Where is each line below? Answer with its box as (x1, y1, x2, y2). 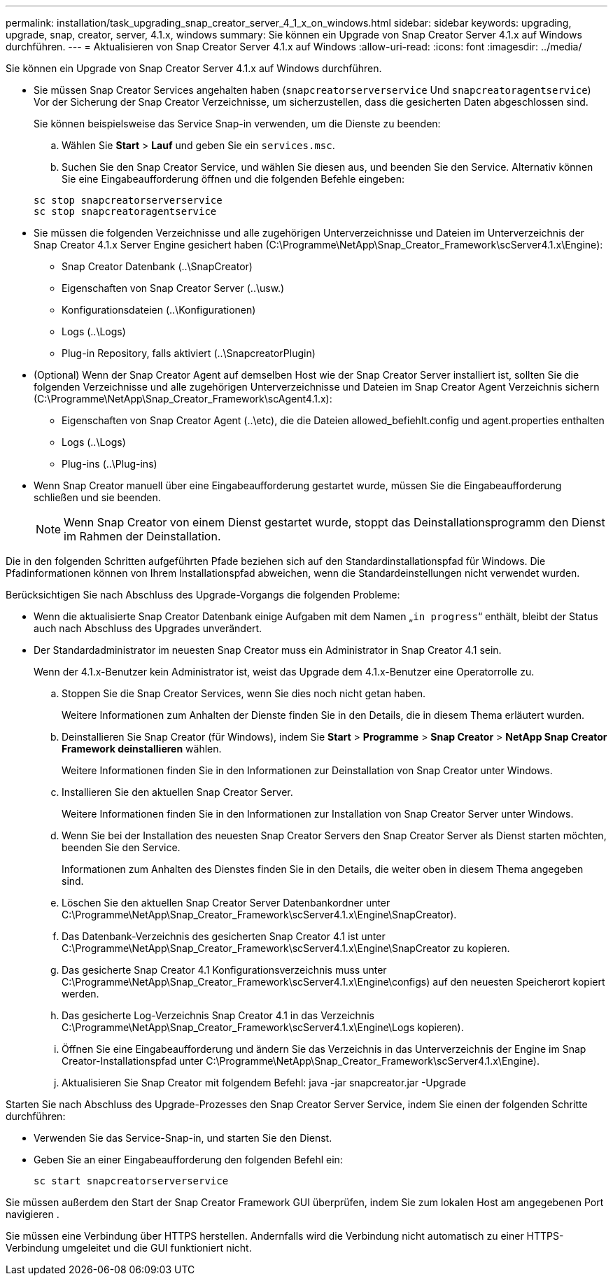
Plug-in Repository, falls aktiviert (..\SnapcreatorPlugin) (62, 347, 316, 359)
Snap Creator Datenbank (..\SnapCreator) (62, 260, 253, 272)
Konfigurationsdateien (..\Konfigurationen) (62, 304, 256, 316)
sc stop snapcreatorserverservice (34, 195, 223, 206)
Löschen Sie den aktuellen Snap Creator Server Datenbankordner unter (62, 897, 390, 909)
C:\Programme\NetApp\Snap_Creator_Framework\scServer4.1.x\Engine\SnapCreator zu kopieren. (62, 942, 510, 954)
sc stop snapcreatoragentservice (34, 206, 217, 217)
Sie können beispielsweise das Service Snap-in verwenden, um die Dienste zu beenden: (34, 118, 441, 129)
